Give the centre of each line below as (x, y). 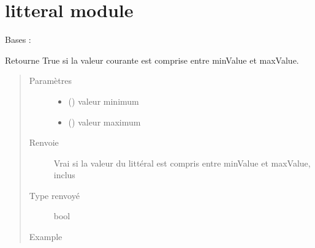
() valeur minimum (104, 101)
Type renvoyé (54, 195)
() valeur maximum (104, 122)
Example (46, 237)
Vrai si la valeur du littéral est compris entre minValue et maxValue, (182, 163)
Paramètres (50, 81)
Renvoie (44, 142)
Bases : (18, 39)
